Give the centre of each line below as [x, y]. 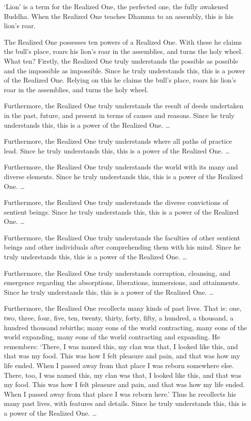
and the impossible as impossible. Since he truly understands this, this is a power [125, 70]
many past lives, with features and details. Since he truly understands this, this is [125, 403]
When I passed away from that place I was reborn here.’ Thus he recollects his [120, 394]
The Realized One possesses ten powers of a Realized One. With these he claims [123, 42]
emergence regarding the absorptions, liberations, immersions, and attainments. [122, 282]
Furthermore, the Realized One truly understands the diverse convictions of [116, 202]
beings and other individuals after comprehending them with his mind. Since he [122, 247]
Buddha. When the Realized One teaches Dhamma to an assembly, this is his [119, 16]
